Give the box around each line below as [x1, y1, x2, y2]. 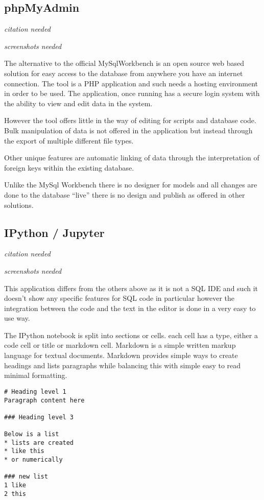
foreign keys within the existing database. [4, 162, 134, 173]
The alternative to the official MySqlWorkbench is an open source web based [4, 58, 245, 68]
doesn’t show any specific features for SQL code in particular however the [4, 293, 235, 303]
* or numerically [4, 456, 63, 464]
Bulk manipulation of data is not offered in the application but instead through [4, 125, 253, 135]
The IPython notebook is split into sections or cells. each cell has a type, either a [4, 329, 258, 340]
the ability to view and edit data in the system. [4, 98, 153, 108]
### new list [4, 473, 48, 481]
